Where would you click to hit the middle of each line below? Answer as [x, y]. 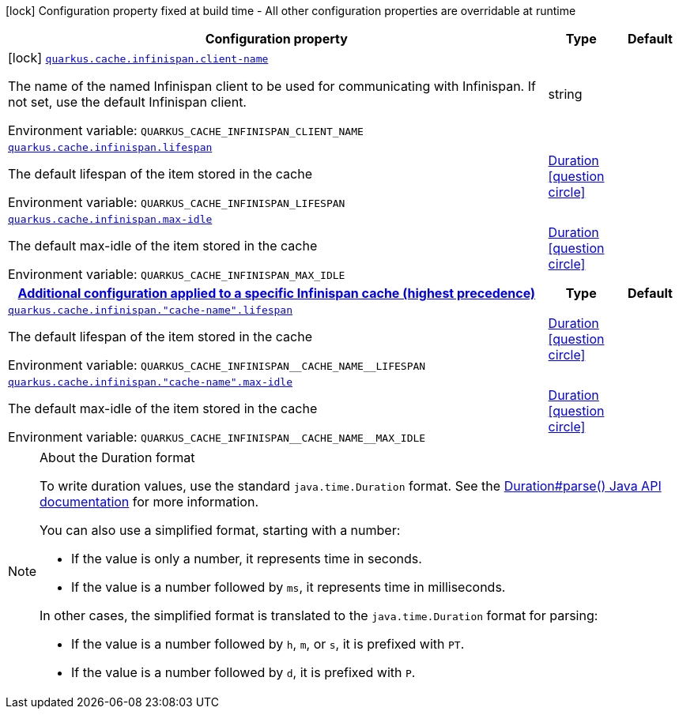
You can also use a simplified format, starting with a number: [220, 530]
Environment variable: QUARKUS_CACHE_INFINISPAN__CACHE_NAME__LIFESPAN [217, 365]
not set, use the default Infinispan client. [127, 102]
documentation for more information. [149, 502]
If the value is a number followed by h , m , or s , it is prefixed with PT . [268, 644]
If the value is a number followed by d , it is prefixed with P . [243, 672]
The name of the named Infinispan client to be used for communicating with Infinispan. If [272, 86]
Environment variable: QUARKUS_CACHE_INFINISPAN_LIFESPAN [177, 202]
